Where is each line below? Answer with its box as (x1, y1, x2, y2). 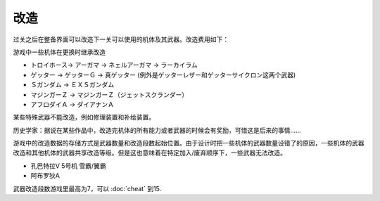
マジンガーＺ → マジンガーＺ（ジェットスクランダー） (30, 90, 189, 98)
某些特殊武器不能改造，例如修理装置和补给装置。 (13, 113, 155, 122)
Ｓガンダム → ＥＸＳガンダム (30, 81, 115, 89)
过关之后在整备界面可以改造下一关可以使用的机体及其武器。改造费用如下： (13, 35, 229, 44)
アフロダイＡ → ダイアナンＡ (30, 100, 114, 108)
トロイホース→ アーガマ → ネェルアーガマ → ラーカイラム (30, 60, 198, 70)
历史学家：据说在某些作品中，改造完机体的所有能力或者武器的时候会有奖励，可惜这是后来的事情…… (13, 126, 302, 134)
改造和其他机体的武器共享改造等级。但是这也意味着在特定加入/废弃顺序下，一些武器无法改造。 (13, 148, 287, 157)
